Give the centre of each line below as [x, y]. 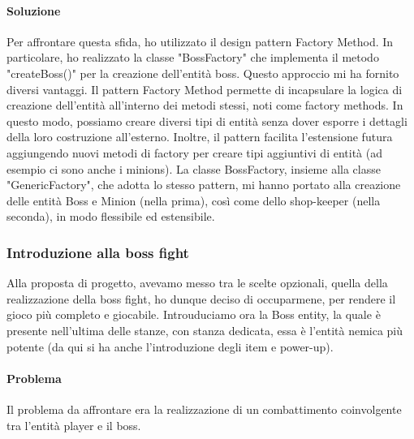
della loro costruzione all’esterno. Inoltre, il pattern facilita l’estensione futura [200, 137]
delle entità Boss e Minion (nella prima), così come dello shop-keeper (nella [194, 200]
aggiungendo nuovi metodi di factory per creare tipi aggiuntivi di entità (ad [194, 152]
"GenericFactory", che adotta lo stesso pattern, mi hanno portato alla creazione [204, 185]
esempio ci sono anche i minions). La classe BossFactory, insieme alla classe [194, 168]
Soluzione [34, 10]
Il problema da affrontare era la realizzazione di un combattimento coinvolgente [204, 409]
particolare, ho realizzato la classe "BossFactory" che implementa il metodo [193, 57]
